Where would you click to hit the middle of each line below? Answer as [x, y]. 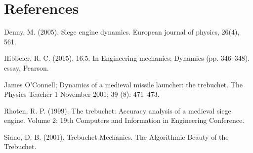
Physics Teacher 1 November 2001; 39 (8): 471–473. [82, 94]
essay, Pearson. [26, 67]
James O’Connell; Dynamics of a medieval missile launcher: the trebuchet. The [123, 84]
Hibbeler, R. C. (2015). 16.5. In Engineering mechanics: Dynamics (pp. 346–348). [127, 58]
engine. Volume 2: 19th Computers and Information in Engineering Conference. [124, 120]
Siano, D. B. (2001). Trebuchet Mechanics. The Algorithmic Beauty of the [116, 136]
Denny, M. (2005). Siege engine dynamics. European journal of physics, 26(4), [122, 32]
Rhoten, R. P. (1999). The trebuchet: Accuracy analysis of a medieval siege [118, 110]
